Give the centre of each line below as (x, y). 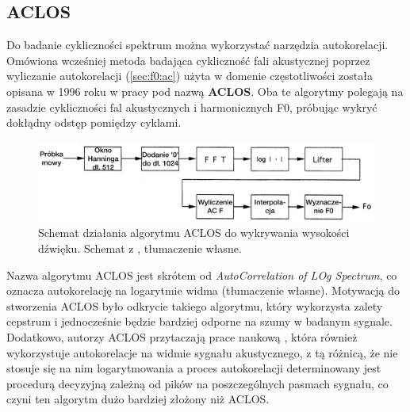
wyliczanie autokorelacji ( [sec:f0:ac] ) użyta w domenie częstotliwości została (190, 76)
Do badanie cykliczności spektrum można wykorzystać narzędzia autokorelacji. (197, 45)
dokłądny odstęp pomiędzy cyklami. (94, 122)
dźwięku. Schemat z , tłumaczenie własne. (140, 248)
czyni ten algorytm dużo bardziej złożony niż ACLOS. (138, 399)
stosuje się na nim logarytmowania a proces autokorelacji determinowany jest (194, 368)
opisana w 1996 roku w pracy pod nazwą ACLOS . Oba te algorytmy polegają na (205, 91)
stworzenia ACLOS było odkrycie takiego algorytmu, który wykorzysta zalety (195, 305)
